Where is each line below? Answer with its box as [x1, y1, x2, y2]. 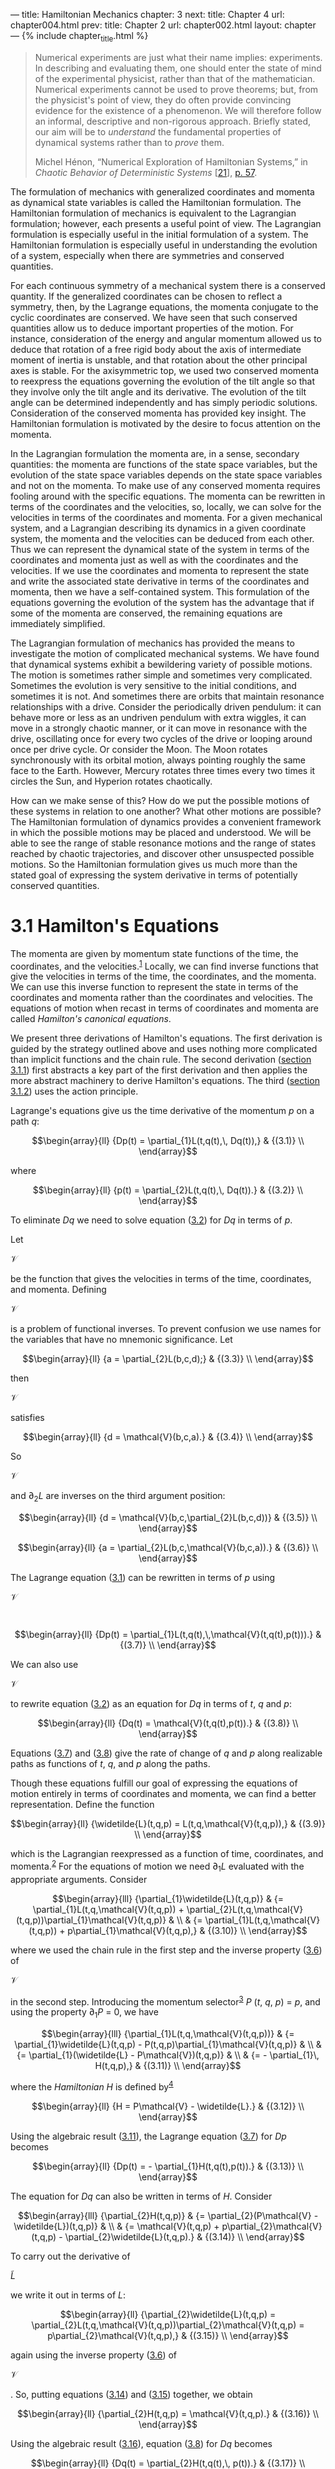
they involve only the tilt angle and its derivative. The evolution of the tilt [10, 385, 307, 398]
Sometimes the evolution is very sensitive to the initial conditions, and [10, 679, 297, 691]
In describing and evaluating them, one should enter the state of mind [34, 62, 322, 74]
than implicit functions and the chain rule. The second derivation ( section [10, 1054, 312, 1066]
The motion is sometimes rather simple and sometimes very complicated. [10, 669, 313, 681]
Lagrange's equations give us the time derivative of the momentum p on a [10, 1105, 315, 1117]
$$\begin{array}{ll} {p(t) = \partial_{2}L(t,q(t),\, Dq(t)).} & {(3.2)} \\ [32, 1184, 304, 1196]
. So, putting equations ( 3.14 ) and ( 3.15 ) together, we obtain [10, 2388, 253, 2400]
